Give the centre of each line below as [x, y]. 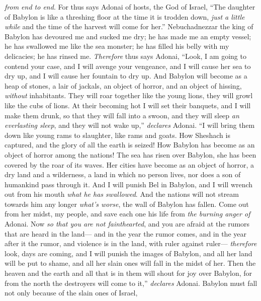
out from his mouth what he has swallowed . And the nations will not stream [122, 194]
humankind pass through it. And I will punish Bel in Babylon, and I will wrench [129, 184]
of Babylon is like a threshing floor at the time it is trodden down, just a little [125, 16]
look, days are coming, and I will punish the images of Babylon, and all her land [128, 253]
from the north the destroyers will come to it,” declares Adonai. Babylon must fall [131, 283]
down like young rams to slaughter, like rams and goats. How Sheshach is [117, 135]
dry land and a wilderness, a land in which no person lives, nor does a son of [123, 174]
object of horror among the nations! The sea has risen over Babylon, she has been [130, 154]
